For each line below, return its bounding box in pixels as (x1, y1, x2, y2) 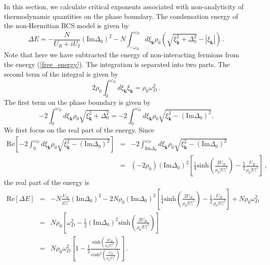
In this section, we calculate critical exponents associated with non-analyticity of (4, 1, 244, 11)
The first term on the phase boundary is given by (4, 97, 151, 107)
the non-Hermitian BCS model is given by (4, 20, 129, 31)
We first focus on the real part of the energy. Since (4, 125, 154, 135)
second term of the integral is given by (4, 68, 118, 79)
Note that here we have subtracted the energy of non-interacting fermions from (4, 50, 239, 60)
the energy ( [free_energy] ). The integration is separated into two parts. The (4, 59, 230, 69)
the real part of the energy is (4, 177, 89, 187)
